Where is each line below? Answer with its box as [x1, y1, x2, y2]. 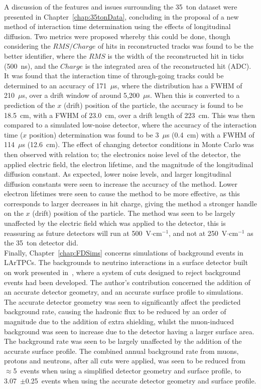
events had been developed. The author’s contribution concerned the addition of [4, 277, 250, 287]
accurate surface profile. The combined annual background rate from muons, [4, 345, 239, 356]
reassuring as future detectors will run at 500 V [4, 227, 151, 238]
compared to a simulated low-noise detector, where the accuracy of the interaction [4, 119, 257, 130]
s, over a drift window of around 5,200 [22, 90, 140, 100]
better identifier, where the [4, 50, 87, 61]
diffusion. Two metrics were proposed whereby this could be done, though [4, 31, 230, 41]
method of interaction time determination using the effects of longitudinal [4, 21, 231, 32]
